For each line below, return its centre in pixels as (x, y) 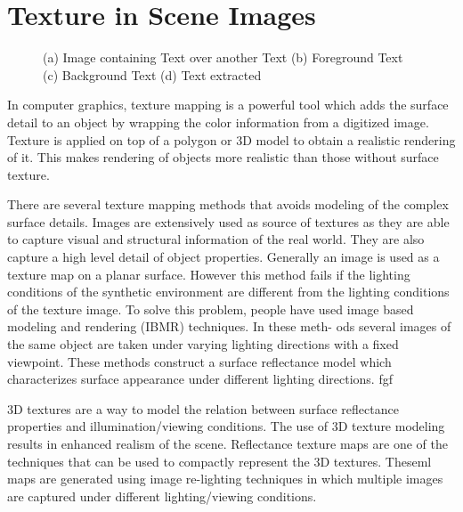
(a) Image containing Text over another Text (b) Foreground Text (223, 57)
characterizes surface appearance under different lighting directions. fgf (200, 379)
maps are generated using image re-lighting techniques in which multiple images (225, 479)
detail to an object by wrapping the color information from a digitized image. (218, 122)
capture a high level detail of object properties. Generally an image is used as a (223, 257)
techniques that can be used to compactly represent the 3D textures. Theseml (219, 461)
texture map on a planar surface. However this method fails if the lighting (209, 274)
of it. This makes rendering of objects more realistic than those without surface (223, 157)
